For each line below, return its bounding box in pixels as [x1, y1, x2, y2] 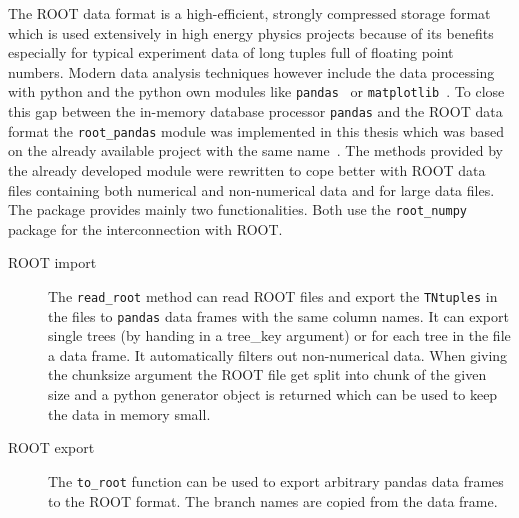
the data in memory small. [48, 403, 211, 424]
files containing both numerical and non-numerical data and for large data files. [8, 179, 495, 200]
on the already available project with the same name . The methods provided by [8, 140, 503, 161]
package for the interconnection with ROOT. [8, 218, 283, 239]
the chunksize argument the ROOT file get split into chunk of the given [48, 364, 487, 385]
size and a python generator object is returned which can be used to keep [48, 384, 498, 405]
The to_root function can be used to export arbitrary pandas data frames [48, 470, 504, 491]
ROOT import [8, 252, 97, 273]
